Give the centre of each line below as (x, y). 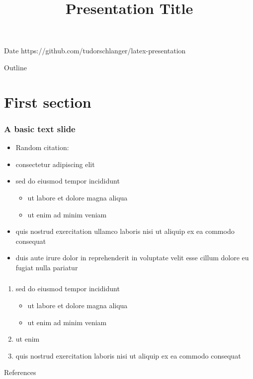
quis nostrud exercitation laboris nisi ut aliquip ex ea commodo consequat (128, 355)
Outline (15, 67)
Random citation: (42, 147)
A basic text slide (40, 128)
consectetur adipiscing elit (55, 164)
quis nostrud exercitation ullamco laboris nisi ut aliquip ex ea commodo (125, 231)
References (20, 372)
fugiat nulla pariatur (47, 267)
